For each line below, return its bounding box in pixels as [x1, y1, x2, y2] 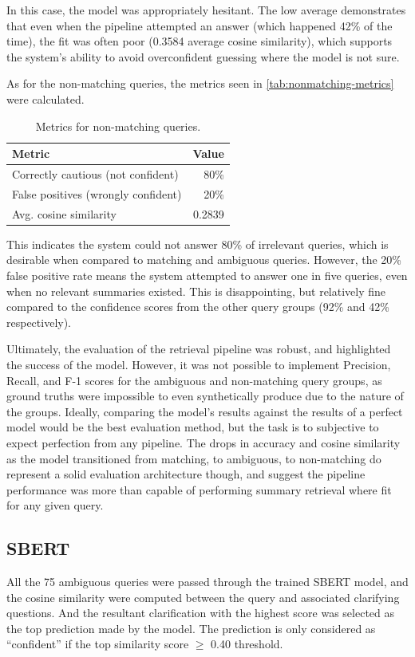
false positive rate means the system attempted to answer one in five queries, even [6, 266, 408, 283]
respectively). [6, 313, 72, 330]
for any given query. [6, 497, 104, 513]
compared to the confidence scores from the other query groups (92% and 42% [6, 298, 389, 315]
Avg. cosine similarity [12, 205, 117, 222]
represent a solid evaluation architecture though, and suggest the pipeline [6, 466, 366, 482]
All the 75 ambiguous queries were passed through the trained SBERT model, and [6, 573, 409, 590]
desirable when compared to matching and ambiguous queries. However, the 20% [6, 251, 402, 268]
